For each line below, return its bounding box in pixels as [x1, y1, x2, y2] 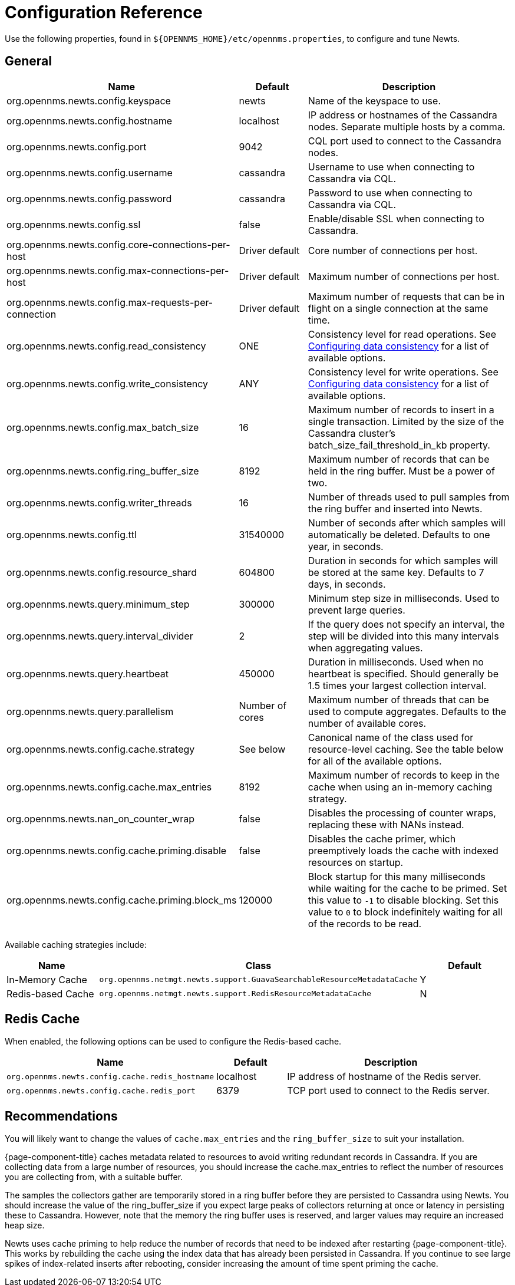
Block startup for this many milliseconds [308, 870, 486, 882]
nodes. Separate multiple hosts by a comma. [308, 120, 506, 133]
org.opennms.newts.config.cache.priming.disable [6, 844, 227, 856]
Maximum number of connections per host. [308, 270, 500, 282]
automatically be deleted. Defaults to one [308, 528, 490, 541]
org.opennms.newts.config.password [6, 192, 172, 205]
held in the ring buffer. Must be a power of [308, 464, 495, 477]
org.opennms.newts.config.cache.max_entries [6, 780, 212, 793]
